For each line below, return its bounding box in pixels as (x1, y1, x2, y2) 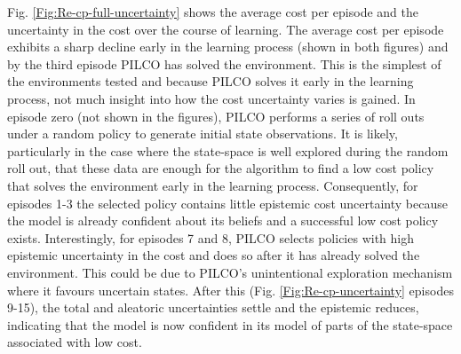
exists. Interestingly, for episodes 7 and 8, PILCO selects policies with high (7, 228, 415, 247)
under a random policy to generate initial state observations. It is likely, (7, 124, 398, 143)
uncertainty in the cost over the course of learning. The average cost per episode (7, 20, 444, 38)
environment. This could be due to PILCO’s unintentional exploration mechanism (7, 263, 453, 281)
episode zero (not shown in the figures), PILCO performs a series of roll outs (7, 106, 425, 125)
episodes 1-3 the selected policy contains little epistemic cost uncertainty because (7, 193, 448, 212)
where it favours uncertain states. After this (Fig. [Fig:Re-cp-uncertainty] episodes (7, 280, 454, 299)
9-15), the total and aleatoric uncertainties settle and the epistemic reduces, (7, 298, 419, 317)
